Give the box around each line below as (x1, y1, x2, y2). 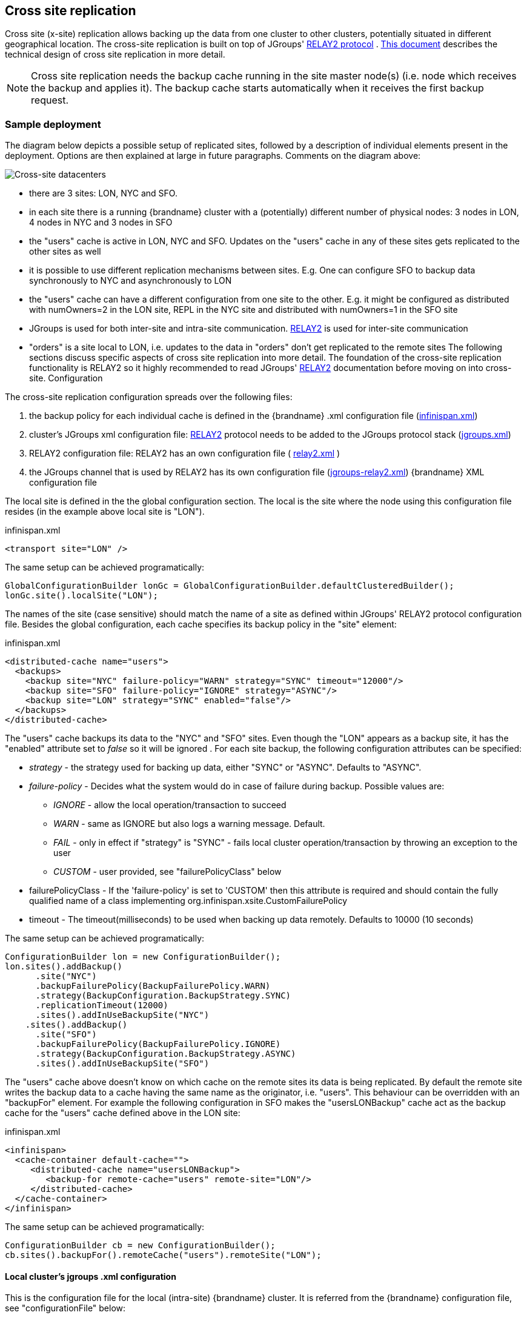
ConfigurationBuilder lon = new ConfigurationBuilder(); (5, 952, 281, 962)
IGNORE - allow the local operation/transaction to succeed (53, 800, 287, 811)
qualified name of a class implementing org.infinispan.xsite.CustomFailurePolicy (29, 895, 348, 906)
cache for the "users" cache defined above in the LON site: (5, 1108, 240, 1119)
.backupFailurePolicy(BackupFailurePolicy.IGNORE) (35, 1039, 281, 1049)
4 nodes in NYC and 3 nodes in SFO (29, 217, 173, 228)
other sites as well (29, 246, 101, 257)
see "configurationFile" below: (5, 1303, 126, 1314)
